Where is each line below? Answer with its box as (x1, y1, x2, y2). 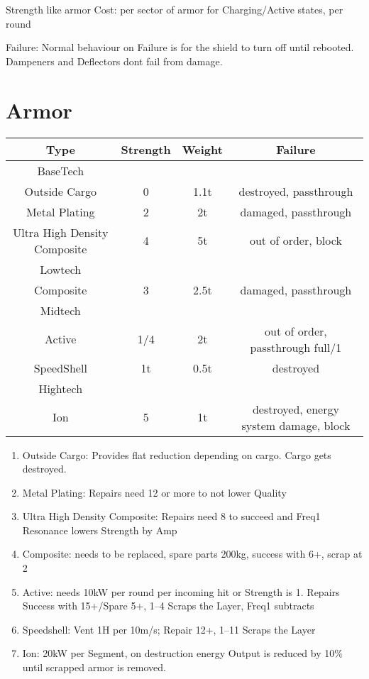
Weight (182, 140, 223, 158)
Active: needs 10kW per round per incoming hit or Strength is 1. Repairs (22, 584, 340, 599)
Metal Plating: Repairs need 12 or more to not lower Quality (22, 485, 287, 499)
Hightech (38, 380, 83, 397)
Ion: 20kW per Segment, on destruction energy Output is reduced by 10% (22, 646, 343, 661)
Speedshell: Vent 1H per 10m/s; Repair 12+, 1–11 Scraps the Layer (22, 622, 316, 636)
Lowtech (40, 260, 82, 277)
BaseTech (37, 162, 84, 179)
